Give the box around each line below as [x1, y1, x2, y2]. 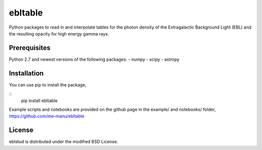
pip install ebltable [21, 98, 58, 103]
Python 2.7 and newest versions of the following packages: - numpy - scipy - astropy [9, 56, 180, 62]
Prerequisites [9, 44, 50, 52]
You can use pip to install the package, [9, 82, 87, 87]
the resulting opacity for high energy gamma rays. [9, 31, 109, 36]
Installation [9, 69, 44, 77]
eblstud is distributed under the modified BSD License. [9, 139, 118, 145]
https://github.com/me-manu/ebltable [9, 113, 85, 119]
